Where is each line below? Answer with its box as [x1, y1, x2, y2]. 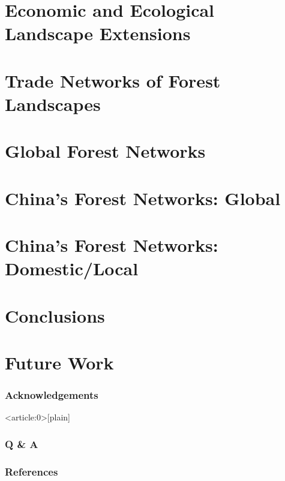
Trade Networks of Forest [5, 68, 221, 92]
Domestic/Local [5, 256, 139, 281]
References [5, 464, 58, 479]
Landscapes [5, 91, 101, 116]
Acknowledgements [5, 387, 98, 402]
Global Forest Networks [5, 139, 206, 163]
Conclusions [5, 303, 105, 327]
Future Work [5, 350, 114, 374]
